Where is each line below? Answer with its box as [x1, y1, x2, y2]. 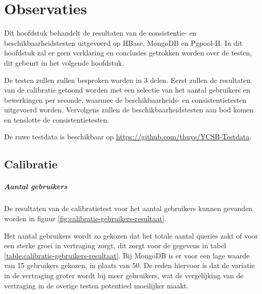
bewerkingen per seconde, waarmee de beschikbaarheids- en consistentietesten [4, 94, 247, 105]
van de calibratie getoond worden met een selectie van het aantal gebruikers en [4, 84, 250, 95]
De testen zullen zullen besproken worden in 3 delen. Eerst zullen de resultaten [4, 74, 251, 85]
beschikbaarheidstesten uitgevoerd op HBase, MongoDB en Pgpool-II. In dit [4, 37, 243, 48]
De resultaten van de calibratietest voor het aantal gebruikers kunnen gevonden [4, 203, 253, 214]
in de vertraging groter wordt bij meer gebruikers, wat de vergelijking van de [4, 270, 244, 280]
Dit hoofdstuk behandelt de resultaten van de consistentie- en [4, 27, 197, 38]
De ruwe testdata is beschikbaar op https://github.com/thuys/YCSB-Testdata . [4, 131, 252, 142]
